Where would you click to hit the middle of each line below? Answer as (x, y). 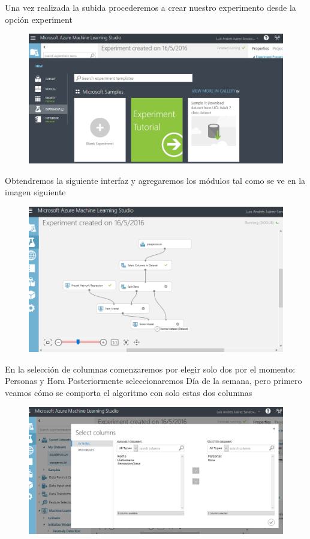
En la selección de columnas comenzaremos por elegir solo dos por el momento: (150, 369)
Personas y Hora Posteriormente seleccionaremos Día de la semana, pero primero (154, 381)
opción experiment (39, 19)
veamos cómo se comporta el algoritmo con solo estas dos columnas (129, 392)
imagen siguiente (35, 192)
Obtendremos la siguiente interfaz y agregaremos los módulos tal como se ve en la (155, 180)
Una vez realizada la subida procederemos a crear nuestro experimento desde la (151, 7)
